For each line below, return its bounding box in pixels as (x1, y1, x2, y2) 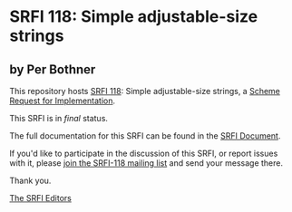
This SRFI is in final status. (9, 113, 109, 123)
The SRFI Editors (9, 193, 73, 203)
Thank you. (9, 175, 52, 186)
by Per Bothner (9, 62, 96, 77)
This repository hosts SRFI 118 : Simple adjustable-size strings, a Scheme (9, 86, 281, 96)
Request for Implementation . (9, 95, 116, 106)
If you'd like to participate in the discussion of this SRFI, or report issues (9, 148, 278, 159)
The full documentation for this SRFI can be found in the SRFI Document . (9, 130, 281, 141)
